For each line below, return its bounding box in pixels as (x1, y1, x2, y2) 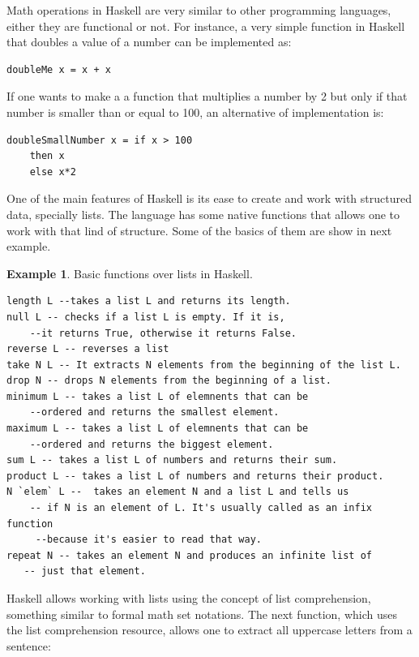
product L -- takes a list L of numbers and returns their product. (6, 470, 384, 482)
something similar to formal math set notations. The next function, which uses (6, 605, 397, 622)
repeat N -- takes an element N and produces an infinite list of (6, 549, 373, 561)
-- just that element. (24, 565, 146, 578)
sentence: (6, 637, 51, 654)
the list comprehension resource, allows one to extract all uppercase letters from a (6, 621, 413, 638)
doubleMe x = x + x (6, 63, 111, 75)
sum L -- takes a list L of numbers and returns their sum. (6, 454, 338, 466)
